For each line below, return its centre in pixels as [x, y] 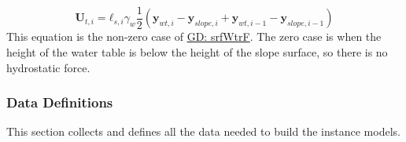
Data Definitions [60, 102]
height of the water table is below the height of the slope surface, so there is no [197, 52]
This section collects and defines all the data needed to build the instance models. [203, 131]
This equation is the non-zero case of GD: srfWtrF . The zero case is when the [194, 36]
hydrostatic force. [48, 67]
